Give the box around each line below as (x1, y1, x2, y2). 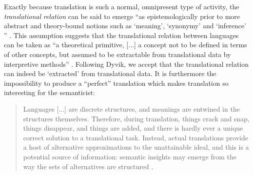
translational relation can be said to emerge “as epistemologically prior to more (4, 11, 240, 21)
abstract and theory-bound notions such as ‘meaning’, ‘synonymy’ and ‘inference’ (4, 20, 247, 31)
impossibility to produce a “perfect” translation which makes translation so (4, 78, 229, 88)
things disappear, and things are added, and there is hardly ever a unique (23, 123, 243, 133)
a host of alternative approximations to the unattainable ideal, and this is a (23, 142, 249, 152)
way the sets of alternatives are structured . (23, 161, 154, 171)
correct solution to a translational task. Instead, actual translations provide (23, 132, 248, 142)
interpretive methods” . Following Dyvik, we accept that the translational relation (4, 58, 249, 69)
